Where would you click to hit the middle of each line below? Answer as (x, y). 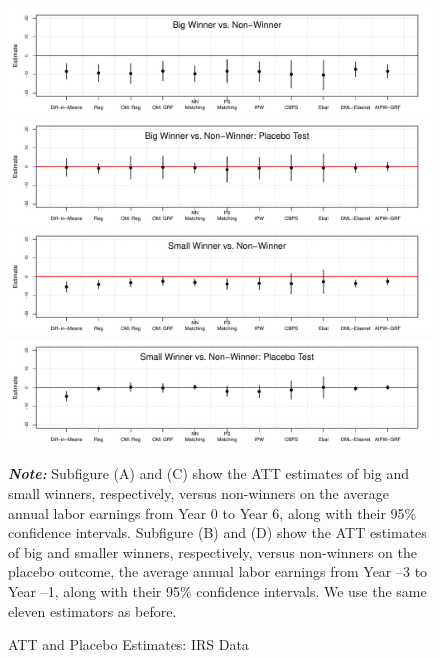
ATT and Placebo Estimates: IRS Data (128, 644)
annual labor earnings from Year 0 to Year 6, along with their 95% (212, 512)
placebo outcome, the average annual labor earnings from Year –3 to (218, 571)
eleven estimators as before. (92, 610)
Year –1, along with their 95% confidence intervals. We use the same (217, 590)
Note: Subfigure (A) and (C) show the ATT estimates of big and (208, 473)
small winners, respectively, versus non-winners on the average (198, 492)
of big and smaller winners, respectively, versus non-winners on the (212, 551)
